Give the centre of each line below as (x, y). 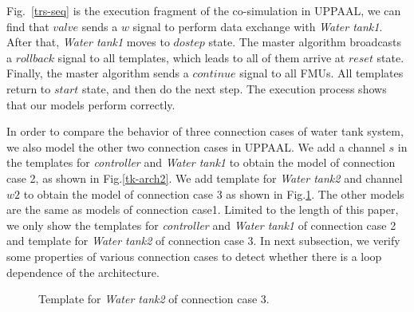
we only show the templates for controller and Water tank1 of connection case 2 (201, 225)
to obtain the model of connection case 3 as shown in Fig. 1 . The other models (214, 194)
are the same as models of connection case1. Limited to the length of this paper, (203, 209)
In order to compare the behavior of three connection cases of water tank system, (205, 131)
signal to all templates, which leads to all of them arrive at (201, 57)
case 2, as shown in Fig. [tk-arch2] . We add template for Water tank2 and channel (205, 178)
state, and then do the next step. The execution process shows (235, 88)
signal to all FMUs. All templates (321, 73)
